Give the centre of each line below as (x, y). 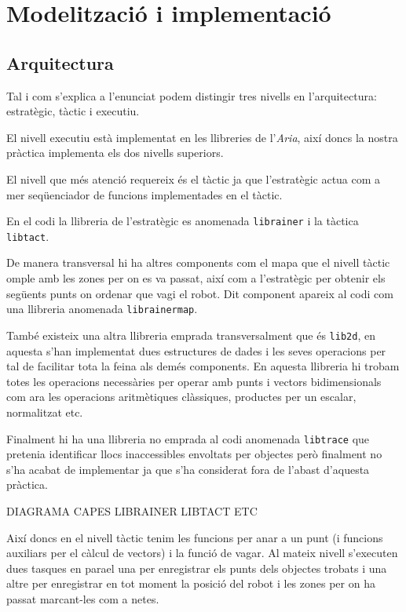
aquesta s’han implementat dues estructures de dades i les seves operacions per (196, 350)
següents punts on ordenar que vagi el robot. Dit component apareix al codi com (200, 293)
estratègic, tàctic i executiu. (73, 111)
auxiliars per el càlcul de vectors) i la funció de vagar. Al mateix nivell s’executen (202, 553)
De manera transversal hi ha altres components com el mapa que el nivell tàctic (198, 262)
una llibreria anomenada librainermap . (102, 309)
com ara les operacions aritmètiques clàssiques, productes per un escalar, (181, 397)
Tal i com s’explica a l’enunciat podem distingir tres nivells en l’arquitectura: (192, 95)
